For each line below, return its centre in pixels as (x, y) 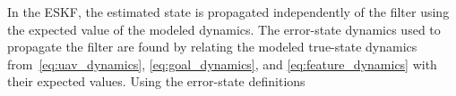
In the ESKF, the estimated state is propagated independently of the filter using (228, 12)
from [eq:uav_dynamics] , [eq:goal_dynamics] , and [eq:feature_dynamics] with (222, 64)
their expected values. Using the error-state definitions (156, 81)
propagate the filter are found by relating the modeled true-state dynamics (212, 47)
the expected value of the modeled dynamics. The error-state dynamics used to (224, 29)
